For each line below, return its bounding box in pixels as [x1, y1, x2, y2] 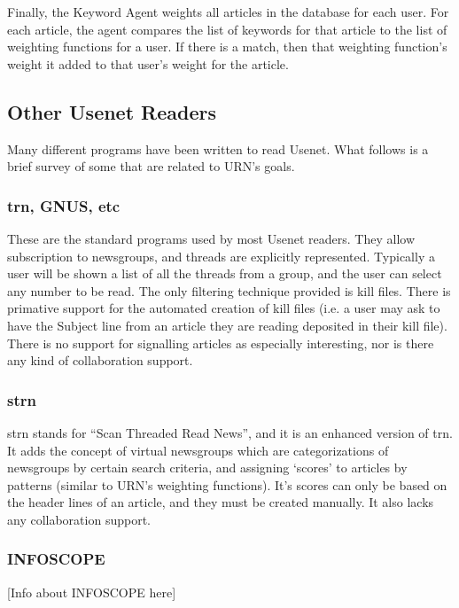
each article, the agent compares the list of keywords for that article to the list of [7, 19, 447, 38]
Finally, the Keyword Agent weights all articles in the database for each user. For [7, 3, 449, 20]
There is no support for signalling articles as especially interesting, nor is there [7, 333, 434, 352]
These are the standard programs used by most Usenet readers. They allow [7, 229, 415, 247]
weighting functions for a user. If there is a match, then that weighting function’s [7, 37, 447, 56]
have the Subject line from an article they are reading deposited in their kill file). [7, 316, 447, 334]
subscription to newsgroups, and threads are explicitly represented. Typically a [7, 246, 435, 265]
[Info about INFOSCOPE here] [7, 582, 176, 601]
